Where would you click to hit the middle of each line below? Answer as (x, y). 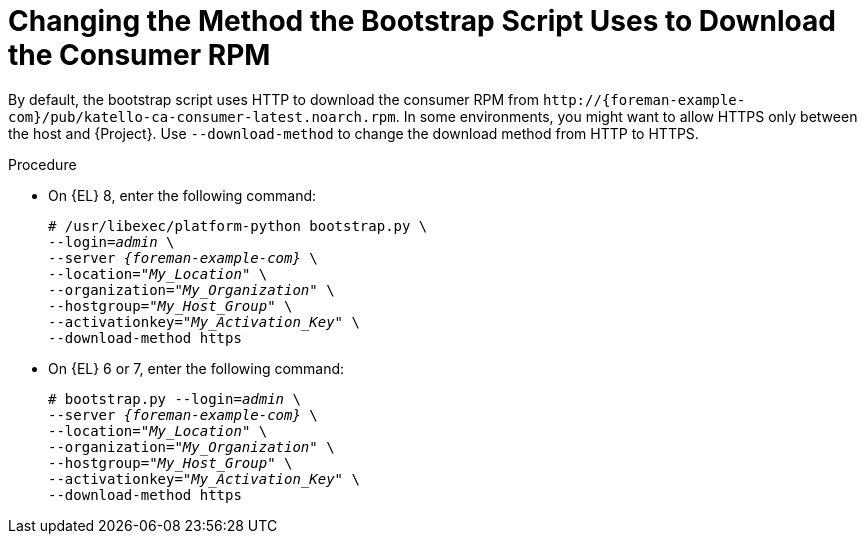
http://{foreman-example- (644, 99)
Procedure (42, 164)
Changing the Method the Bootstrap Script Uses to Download (422, 21)
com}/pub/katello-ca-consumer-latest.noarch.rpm (202, 116)
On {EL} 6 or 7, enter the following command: (196, 368)
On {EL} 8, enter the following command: (182, 195)
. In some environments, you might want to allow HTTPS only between (626, 116)
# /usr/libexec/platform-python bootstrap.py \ (238, 225)
